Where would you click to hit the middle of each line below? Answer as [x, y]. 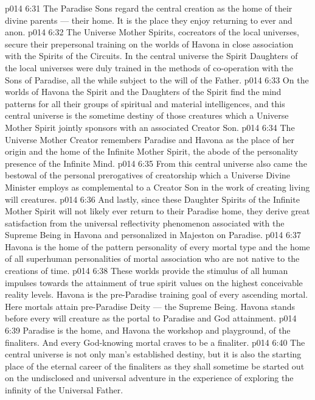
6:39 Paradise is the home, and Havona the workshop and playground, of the [148, 330]
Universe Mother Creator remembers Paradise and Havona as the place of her [150, 139]
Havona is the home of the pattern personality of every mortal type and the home [157, 246]
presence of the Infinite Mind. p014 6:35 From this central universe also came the [156, 163]
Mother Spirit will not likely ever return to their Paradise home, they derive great [157, 211]
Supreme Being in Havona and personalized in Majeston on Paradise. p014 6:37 [153, 235]
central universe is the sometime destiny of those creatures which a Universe [147, 115]
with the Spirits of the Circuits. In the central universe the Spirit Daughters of [151, 56]
